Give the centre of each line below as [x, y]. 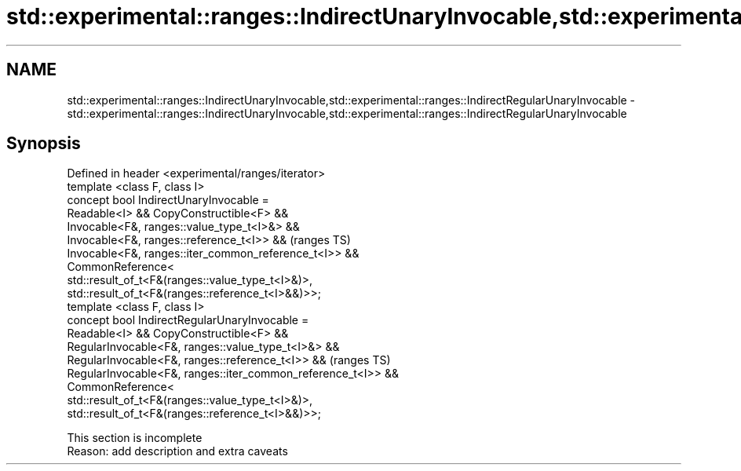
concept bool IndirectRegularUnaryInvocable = [188, 320]
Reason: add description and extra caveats [177, 451]
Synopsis [44, 144]
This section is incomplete [135, 438]
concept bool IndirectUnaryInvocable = [168, 200]
